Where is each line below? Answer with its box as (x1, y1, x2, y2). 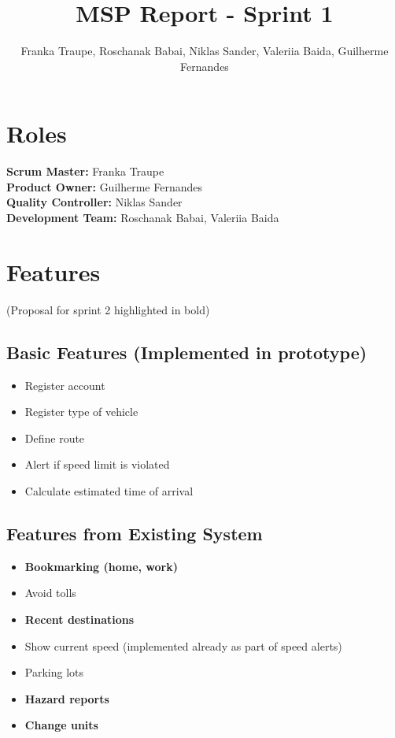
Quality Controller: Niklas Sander (6, 194, 183, 210)
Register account (24, 376, 105, 393)
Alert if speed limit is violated (24, 456, 170, 473)
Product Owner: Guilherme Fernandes (6, 178, 202, 195)
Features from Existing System (6, 521, 263, 545)
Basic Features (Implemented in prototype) (6, 339, 367, 364)
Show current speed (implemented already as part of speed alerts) (24, 637, 342, 654)
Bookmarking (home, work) (24, 558, 178, 574)
